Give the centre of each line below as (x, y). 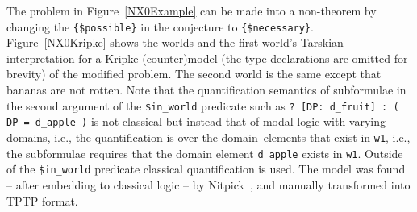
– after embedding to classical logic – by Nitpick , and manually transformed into (208, 184)
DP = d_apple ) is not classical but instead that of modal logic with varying (196, 121)
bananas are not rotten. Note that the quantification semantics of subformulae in (206, 90)
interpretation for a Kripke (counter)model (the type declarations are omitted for (207, 58)
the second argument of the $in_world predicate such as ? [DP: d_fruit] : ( (203, 105)
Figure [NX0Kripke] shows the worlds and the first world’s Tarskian (175, 42)
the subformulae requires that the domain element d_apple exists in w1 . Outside (205, 153)
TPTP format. (42, 200)
